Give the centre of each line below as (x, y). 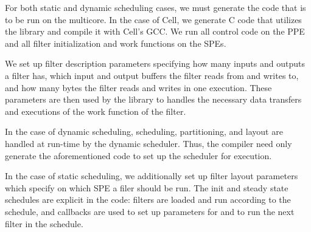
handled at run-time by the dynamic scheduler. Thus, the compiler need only (149, 143)
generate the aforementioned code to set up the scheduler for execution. (138, 155)
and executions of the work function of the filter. (96, 111)
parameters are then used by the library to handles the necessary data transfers (153, 99)
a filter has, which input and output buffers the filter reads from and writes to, (152, 75)
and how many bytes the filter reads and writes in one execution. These (138, 87)
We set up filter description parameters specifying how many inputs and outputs (155, 63)
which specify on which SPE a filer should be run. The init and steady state (147, 187)
